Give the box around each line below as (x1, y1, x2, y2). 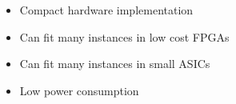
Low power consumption (19, 82, 139, 98)
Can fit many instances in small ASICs (19, 55, 210, 72)
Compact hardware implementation (19, 2, 194, 18)
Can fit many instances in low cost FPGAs (19, 28, 230, 45)
